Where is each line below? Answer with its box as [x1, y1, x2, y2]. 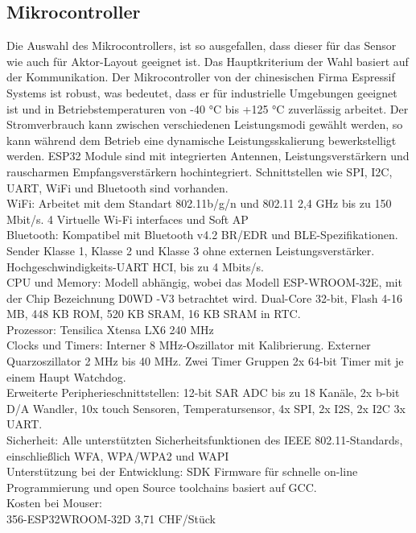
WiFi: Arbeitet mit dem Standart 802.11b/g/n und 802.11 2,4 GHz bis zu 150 [6, 195, 392, 212]
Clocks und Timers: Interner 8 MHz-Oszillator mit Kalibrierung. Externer [6, 337, 371, 353]
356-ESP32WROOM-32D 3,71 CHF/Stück [6, 510, 216, 527]
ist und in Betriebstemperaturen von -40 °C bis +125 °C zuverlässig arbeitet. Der [6, 100, 409, 117]
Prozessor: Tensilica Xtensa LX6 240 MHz [6, 320, 214, 337]
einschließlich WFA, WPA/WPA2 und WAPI [6, 447, 229, 464]
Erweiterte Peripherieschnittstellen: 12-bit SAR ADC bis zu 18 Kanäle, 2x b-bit [6, 384, 400, 401]
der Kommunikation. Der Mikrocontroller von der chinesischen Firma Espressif [6, 68, 395, 85]
